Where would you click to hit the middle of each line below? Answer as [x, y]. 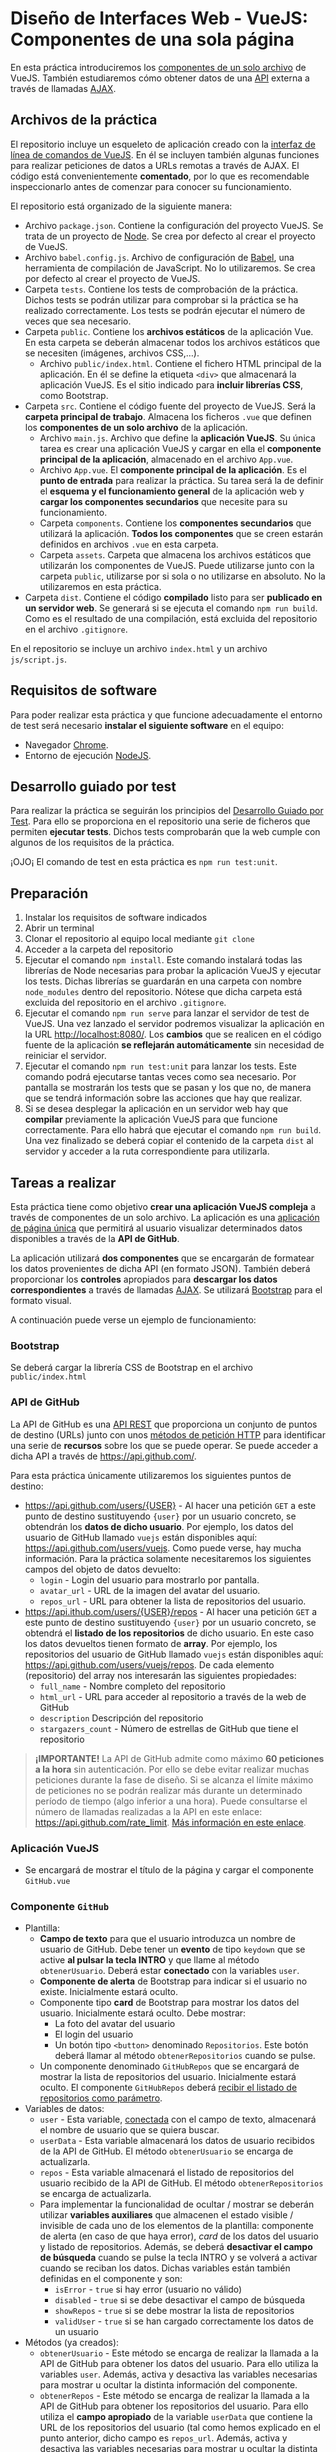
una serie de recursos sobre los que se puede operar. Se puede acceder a [164, 1445]
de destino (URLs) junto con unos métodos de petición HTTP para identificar [168, 1434]
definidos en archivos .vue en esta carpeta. [129, 544]
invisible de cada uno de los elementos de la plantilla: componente [176, 2226]
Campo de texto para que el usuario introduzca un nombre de [167, 1939]
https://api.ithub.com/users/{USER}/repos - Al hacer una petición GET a [171, 1611]
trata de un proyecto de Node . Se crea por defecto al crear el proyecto [170, 236]
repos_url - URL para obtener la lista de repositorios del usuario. [173, 1601]
